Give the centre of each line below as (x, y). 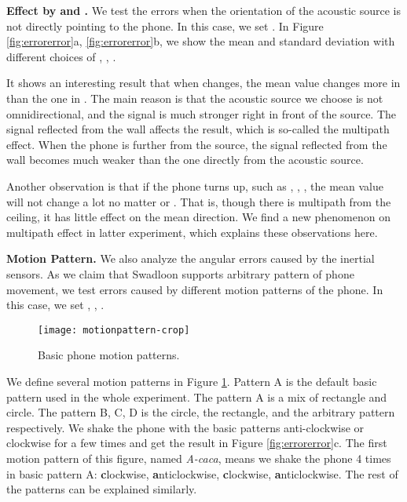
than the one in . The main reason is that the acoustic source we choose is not (195, 98)
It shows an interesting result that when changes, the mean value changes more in (203, 83)
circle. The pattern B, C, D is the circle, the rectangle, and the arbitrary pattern (201, 412)
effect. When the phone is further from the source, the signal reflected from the (197, 144)
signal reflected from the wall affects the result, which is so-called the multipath (198, 129)
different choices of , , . (61, 56)
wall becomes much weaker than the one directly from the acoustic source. (185, 160)
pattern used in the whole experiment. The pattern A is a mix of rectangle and (197, 397)
